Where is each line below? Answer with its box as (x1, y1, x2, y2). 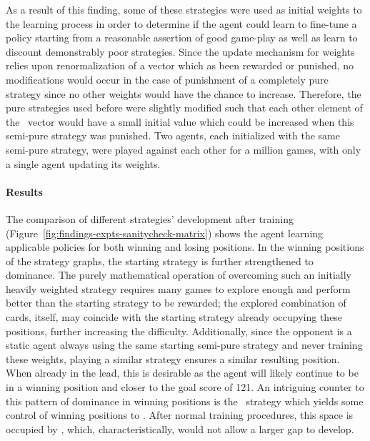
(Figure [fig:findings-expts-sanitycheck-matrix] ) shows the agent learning (6, 225, 324, 240)
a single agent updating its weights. (6, 156, 161, 171)
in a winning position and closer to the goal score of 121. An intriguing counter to (6, 380, 364, 395)
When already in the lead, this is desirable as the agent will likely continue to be (6, 365, 359, 380)
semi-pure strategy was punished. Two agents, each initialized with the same (6, 128, 340, 143)
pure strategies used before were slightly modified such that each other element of (6, 100, 363, 115)
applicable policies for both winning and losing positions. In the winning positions (6, 239, 364, 254)
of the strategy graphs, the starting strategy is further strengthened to (6, 253, 314, 268)
